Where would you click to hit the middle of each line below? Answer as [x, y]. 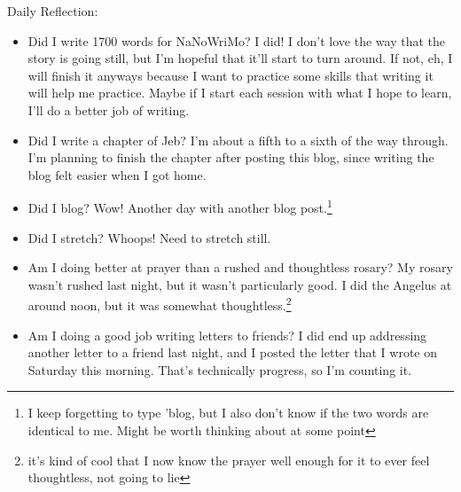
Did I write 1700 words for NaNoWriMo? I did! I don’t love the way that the [236, 40]
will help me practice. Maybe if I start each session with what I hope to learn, [240, 93]
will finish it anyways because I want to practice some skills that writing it [230, 75]
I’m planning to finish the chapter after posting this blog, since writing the [231, 157]
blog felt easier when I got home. [117, 174]
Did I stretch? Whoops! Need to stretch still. [149, 237]
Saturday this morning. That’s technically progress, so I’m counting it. [220, 369]
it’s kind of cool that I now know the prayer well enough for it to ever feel [229, 460]
